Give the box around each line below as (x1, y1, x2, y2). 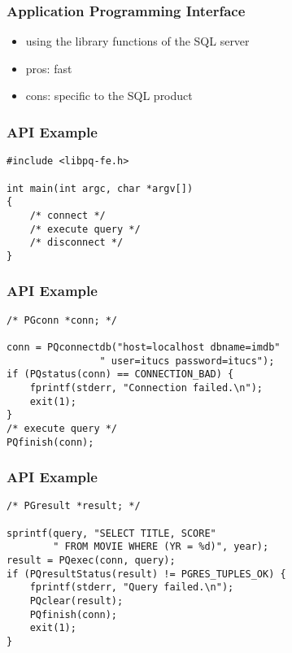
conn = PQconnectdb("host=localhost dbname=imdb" (7, 342, 281, 353)
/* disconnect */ (29, 237, 124, 249)
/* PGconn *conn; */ (7, 314, 118, 326)
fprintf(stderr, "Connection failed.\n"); (29, 381, 263, 394)
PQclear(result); (29, 595, 124, 607)
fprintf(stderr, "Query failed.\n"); (29, 581, 234, 594)
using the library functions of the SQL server (25, 33, 250, 50)
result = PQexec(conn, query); (7, 555, 176, 567)
